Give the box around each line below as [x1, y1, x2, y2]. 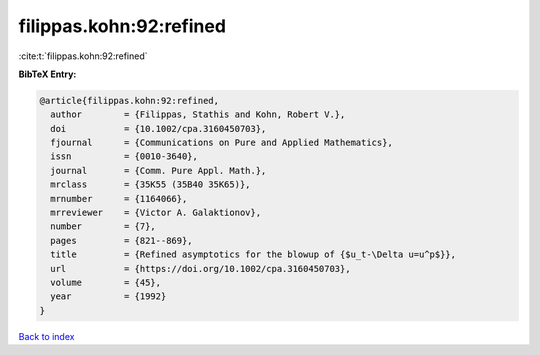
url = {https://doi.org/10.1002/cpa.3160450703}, [50, 263, 351, 274]
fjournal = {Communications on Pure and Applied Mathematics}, [50, 137, 394, 149]
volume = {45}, [50, 277, 162, 288]
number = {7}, [50, 221, 157, 232]
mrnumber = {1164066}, [50, 193, 188, 204]
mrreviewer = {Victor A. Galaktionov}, [50, 207, 262, 219]
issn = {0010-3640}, [50, 151, 199, 162]
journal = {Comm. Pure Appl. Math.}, [50, 165, 267, 176]
